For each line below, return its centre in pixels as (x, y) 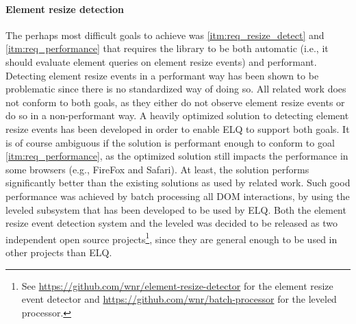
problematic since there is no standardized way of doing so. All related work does (176, 89)
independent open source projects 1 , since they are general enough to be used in (171, 238)
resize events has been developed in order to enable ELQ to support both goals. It (178, 128)
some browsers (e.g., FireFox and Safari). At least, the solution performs (157, 169)
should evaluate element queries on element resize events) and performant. (161, 61)
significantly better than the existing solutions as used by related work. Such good (178, 183)
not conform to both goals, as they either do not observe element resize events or (175, 102)
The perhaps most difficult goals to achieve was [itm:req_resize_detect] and (165, 35)
